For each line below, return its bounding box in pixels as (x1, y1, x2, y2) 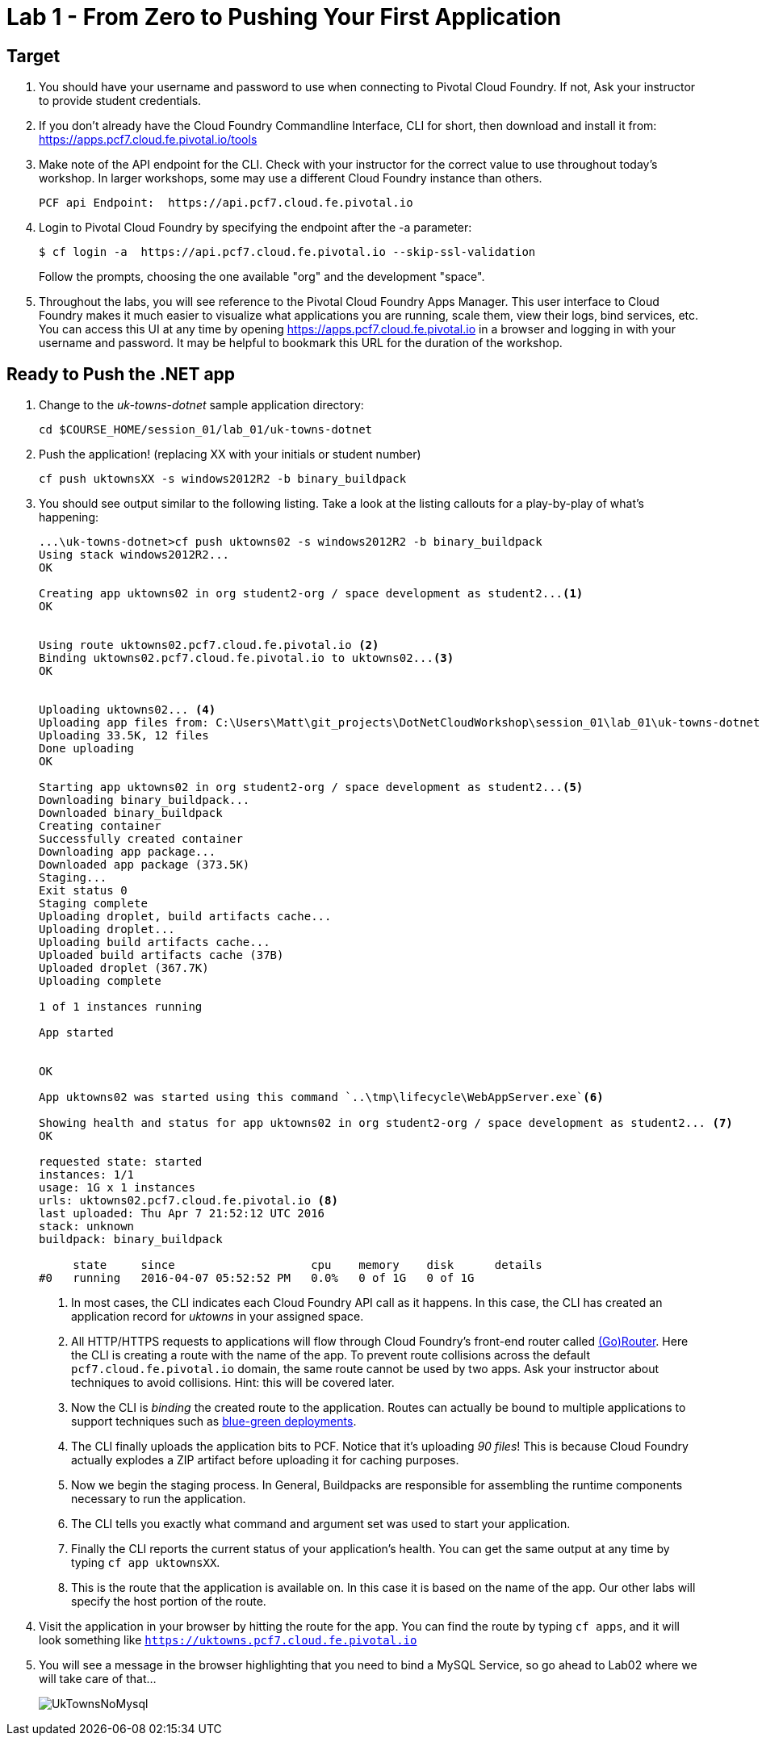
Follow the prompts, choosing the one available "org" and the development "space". (39, 270, 485, 284)
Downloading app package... (39, 845, 216, 859)
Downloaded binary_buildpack (39, 806, 223, 820)
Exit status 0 (39, 884, 128, 898)
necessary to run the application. (71, 1492, 246, 1506)
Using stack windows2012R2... (39, 548, 230, 562)
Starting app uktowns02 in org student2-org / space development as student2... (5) (39, 781, 584, 794)
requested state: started (39, 1155, 203, 1169)
